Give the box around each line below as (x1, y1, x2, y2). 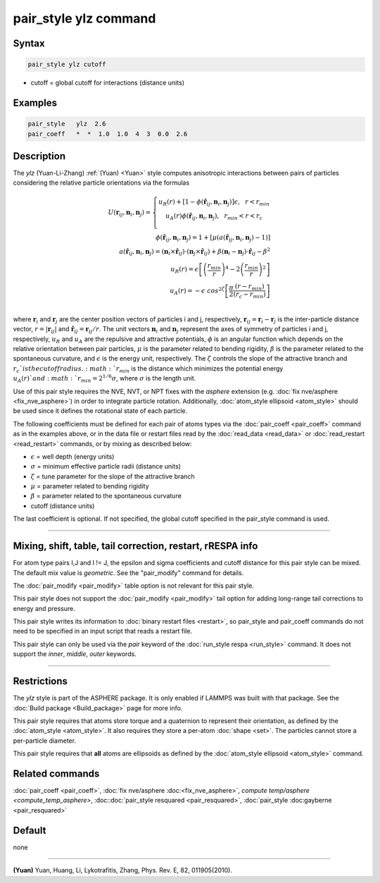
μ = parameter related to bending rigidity (30, 482, 149, 490)
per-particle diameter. (13, 736, 77, 745)
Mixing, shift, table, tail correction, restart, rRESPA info (13, 540, 258, 552)
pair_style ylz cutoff (27, 61, 106, 68)
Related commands (13, 767, 100, 779)
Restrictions (13, 675, 68, 687)
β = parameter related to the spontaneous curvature (30, 492, 182, 500)
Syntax (13, 37, 45, 49)
